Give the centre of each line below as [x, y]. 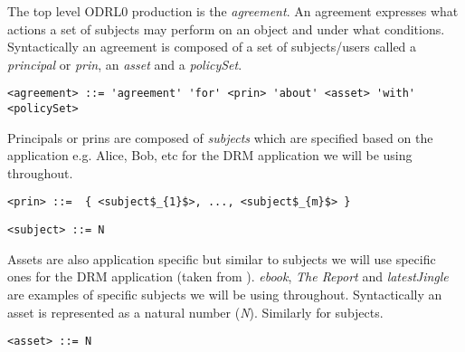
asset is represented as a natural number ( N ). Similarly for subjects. [195, 312]
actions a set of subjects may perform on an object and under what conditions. [226, 29]
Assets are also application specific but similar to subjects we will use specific [222, 258]
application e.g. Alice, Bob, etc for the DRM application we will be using [210, 155]
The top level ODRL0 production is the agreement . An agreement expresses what [233, 11]
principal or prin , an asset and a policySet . [125, 64]
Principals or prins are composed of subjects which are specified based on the [220, 137]
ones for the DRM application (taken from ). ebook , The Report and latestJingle [228, 276]
